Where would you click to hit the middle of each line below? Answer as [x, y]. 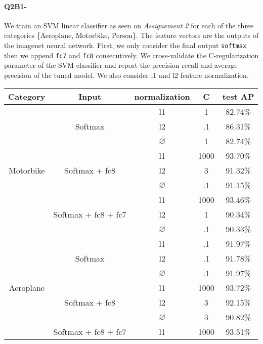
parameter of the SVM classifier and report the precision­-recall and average [121, 65]
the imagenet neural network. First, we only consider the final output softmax [125, 45]
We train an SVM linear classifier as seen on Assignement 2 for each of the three [129, 25]
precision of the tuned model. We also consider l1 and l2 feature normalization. [126, 75]
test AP [238, 97]
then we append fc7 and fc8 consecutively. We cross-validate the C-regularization [131, 55]
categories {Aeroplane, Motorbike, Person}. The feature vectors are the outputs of [131, 35]
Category [27, 97]
